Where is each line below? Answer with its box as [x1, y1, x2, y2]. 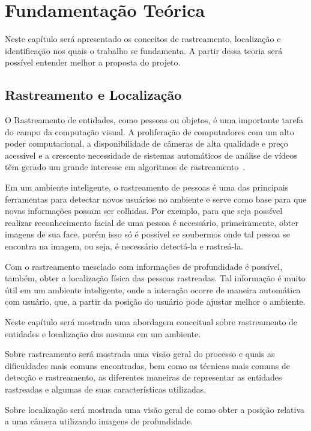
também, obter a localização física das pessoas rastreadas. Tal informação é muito [5, 272, 306, 284]
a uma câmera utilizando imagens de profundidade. [5, 415, 193, 427]
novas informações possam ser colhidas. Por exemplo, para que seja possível [5, 204, 283, 217]
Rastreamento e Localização [5, 85, 182, 104]
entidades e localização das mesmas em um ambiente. [5, 327, 201, 340]
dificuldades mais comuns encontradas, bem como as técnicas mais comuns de [5, 359, 291, 371]
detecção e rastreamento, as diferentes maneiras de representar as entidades [5, 371, 282, 384]
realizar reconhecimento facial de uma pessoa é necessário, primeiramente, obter [5, 216, 298, 228]
